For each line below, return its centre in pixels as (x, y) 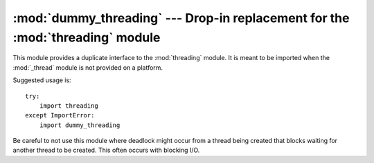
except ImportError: (60, 115)
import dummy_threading (80, 125)
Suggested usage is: (42, 80)
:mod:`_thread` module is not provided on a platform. (88, 67)
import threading (69, 106)
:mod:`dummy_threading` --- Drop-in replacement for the (181, 18)
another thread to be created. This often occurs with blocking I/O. (106, 150)
